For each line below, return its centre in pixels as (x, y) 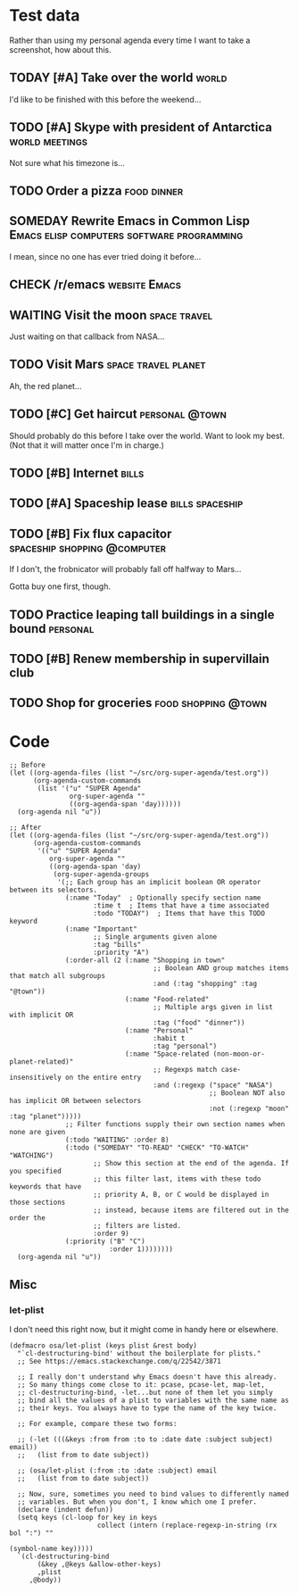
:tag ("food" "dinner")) (199, 1023)
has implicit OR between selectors (75, 1101)
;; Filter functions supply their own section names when (175, 1124)
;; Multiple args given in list (213, 1008)
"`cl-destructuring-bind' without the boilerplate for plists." (139, 1353)
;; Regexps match (185, 1070)
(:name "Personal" (159, 1031)
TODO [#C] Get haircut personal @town (118, 415)
